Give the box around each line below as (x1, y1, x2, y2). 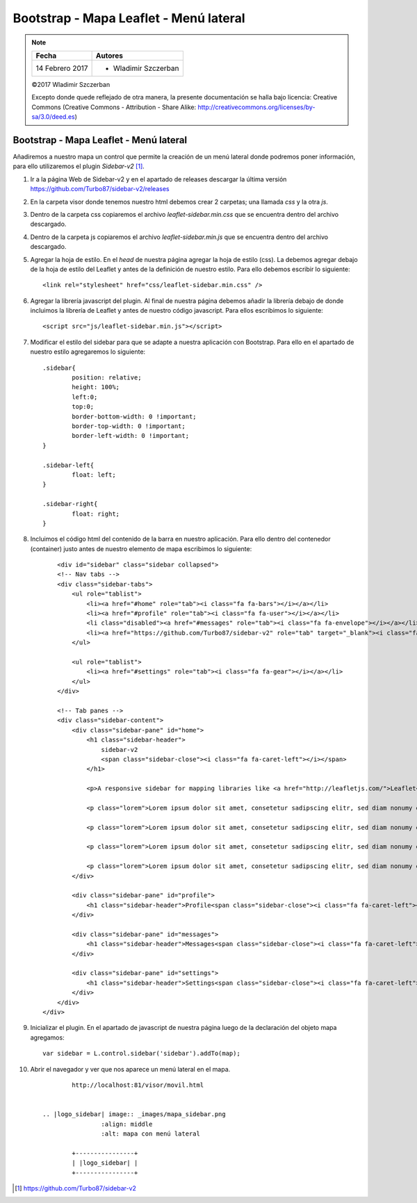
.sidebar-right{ (42, 500, 98, 508)
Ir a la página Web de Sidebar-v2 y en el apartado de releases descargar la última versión (30, 174, 287, 183)
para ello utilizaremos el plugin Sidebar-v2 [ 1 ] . (13, 162, 145, 170)
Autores (95, 51, 123, 60)
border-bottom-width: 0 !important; (72, 412, 197, 420)
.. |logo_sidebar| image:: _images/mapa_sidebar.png (42, 1111, 226, 1118)
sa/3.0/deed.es (31, 113, 76, 121)
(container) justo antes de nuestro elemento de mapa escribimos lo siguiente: (30, 544, 252, 553)
